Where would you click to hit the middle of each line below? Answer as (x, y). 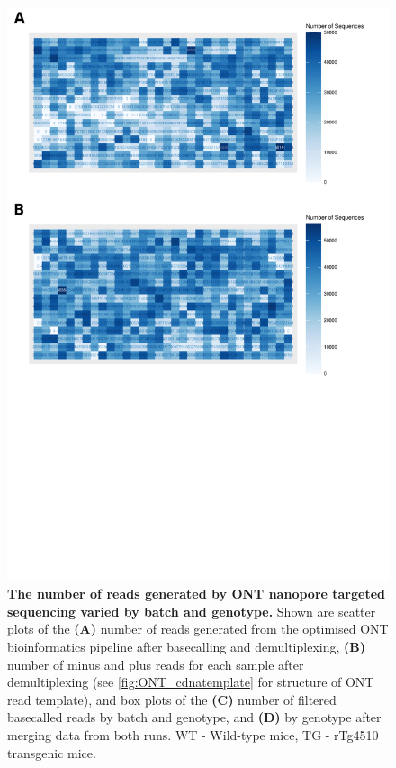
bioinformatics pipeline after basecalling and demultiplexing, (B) (186, 646)
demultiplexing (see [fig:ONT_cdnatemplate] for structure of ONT (191, 682)
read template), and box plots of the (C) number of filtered (172, 699)
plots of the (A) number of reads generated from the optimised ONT (198, 629)
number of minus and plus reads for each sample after (156, 664)
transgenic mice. (52, 752)
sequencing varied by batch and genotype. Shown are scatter (192, 611)
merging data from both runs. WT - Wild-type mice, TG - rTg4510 (193, 734)
